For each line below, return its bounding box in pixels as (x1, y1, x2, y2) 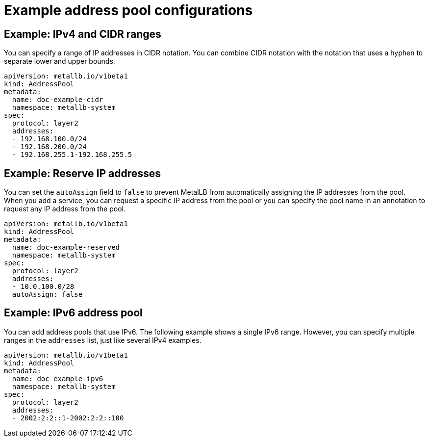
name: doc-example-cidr (12, 96, 103, 104)
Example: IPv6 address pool (4, 307, 143, 319)
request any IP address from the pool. (4, 205, 126, 213)
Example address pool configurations (4, 2, 253, 19)
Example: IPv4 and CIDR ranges (4, 27, 161, 40)
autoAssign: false (12, 290, 83, 299)
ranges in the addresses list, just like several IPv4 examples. (4, 336, 202, 344)
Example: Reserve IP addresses (4, 167, 161, 180)
